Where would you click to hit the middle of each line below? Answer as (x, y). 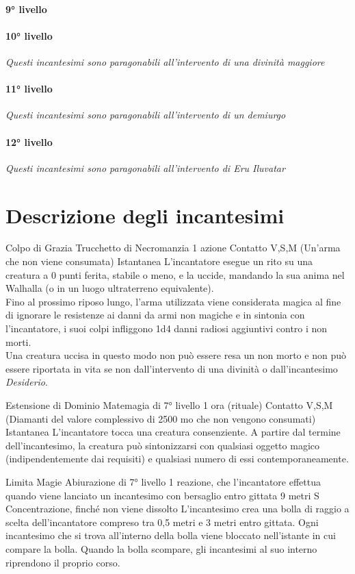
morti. (18, 341)
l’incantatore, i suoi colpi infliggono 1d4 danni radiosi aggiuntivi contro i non (167, 328)
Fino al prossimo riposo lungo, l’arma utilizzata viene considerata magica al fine (173, 301)
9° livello (26, 9)
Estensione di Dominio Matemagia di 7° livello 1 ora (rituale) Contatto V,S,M (169, 405)
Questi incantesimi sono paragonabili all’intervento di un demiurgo (146, 115)
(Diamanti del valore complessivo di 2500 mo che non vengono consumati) (161, 418)
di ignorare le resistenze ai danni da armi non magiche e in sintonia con (155, 315)
